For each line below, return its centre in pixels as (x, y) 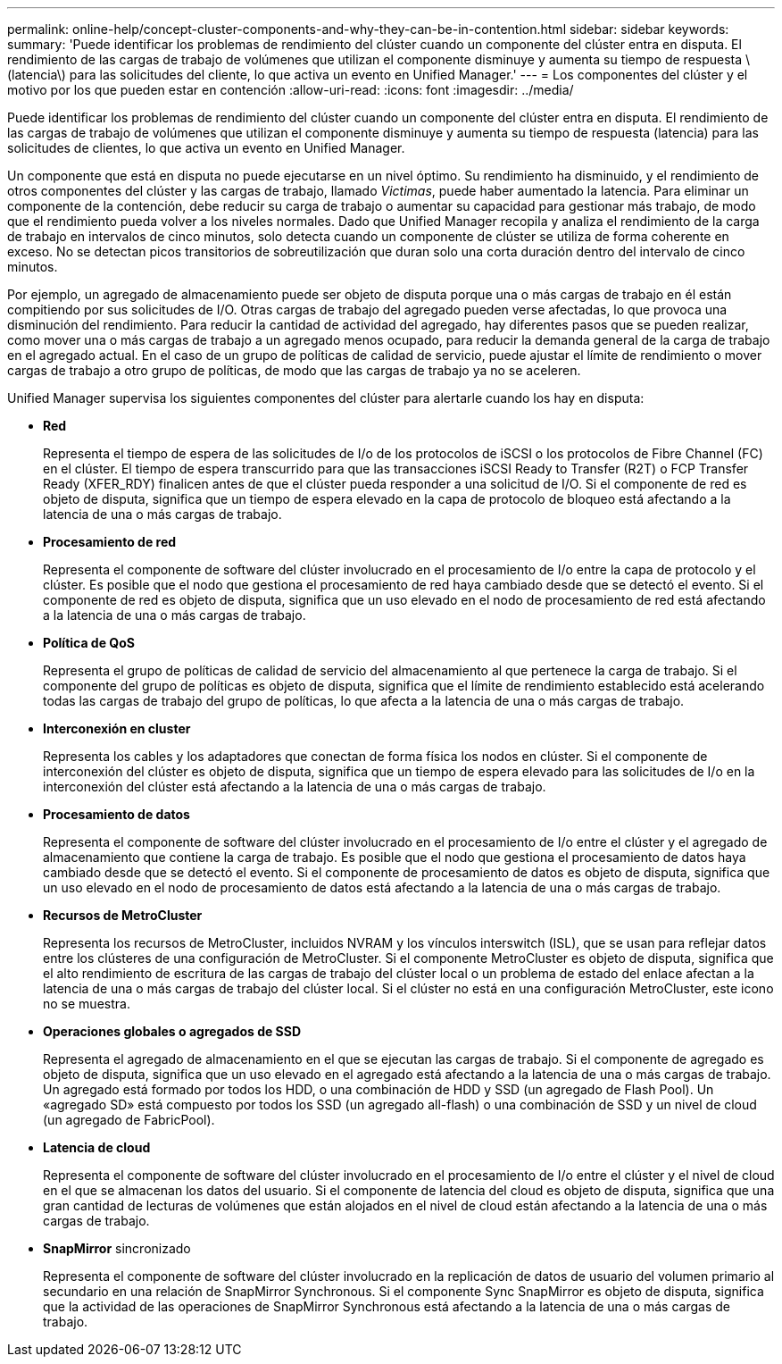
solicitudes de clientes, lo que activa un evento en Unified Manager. (206, 148)
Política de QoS (89, 643)
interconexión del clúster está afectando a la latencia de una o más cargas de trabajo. (295, 787)
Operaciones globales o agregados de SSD (172, 1031)
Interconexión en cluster (117, 728)
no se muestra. (87, 1004)
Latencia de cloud (97, 1147)
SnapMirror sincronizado (117, 1248)
